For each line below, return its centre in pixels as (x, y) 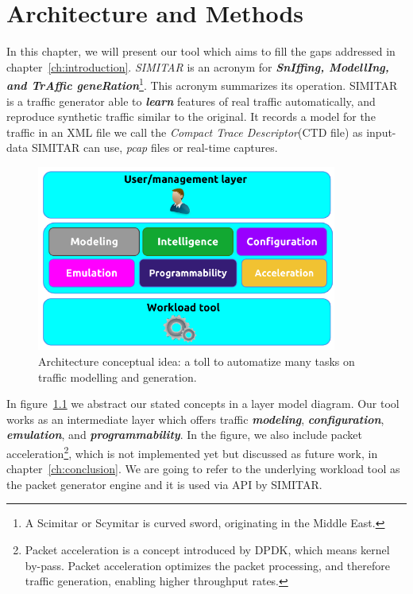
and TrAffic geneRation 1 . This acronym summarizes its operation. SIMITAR (202, 84)
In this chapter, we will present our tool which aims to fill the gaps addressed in (201, 51)
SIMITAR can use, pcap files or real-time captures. (154, 148)
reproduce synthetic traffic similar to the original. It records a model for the (191, 116)
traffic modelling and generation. (118, 377)
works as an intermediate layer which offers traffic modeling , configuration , (195, 419)
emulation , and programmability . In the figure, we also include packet (184, 435)
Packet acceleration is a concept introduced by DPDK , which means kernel (207, 549)
